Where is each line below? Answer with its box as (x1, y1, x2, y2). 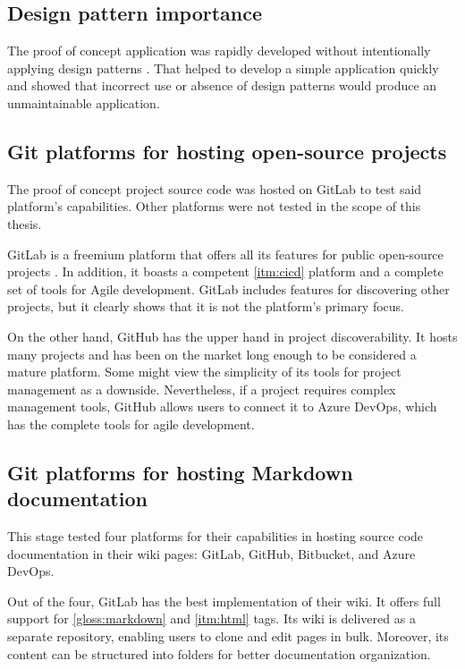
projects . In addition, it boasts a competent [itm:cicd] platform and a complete (7, 262, 444, 281)
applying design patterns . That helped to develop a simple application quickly (7, 58, 439, 77)
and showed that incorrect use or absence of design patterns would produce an (7, 76, 437, 95)
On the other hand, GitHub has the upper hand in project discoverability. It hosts (7, 326, 458, 345)
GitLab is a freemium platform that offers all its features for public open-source (7, 244, 444, 263)
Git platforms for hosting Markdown (7, 458, 353, 486)
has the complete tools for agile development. (7, 414, 255, 433)
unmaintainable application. (7, 93, 160, 112)
